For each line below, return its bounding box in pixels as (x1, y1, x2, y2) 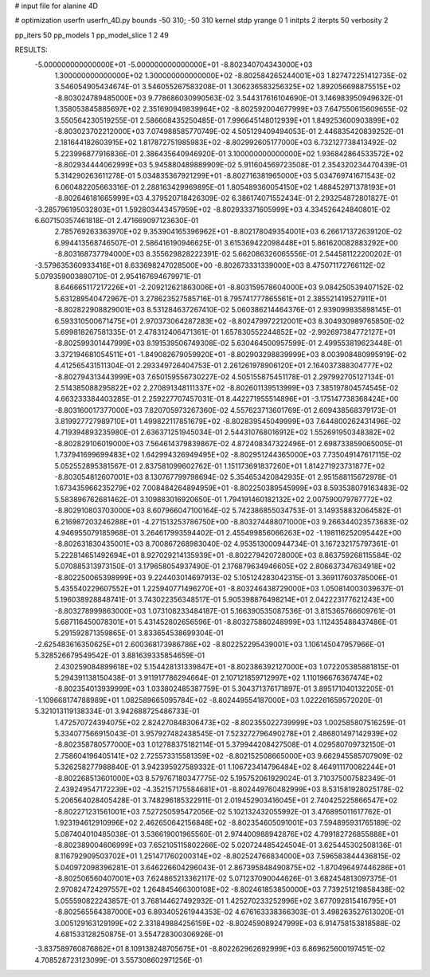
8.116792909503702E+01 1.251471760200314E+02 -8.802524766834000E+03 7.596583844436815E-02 (54, 851, 401, 861)
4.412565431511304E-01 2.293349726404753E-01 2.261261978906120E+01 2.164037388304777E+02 (54, 361, 393, 371)
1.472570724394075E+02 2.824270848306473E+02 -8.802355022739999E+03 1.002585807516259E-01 (54, 717, 406, 727)
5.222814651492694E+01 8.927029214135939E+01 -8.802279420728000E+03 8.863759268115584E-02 (54, 550, 402, 559)
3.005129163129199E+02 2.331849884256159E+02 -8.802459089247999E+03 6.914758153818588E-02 (54, 918, 401, 928)
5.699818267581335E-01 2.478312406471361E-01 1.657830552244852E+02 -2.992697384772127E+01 (54, 327, 396, 336)
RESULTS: (14, 45, 48, 55)
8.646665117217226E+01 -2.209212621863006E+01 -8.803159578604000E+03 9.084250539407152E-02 (54, 283, 404, 292)
